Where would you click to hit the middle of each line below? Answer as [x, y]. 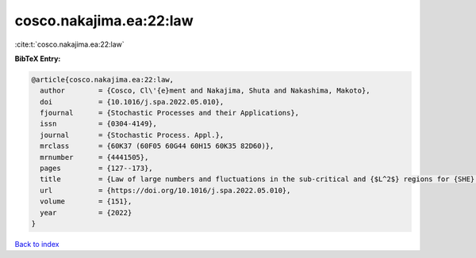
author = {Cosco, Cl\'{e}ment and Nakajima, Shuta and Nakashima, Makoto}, [205, 91]
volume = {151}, [86, 201]
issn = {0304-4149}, [99, 124]
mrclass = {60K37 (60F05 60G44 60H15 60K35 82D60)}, [157, 146]
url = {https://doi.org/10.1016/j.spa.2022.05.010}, [165, 190]
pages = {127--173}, [97, 169]
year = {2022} [86, 212]
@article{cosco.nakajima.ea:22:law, [103, 80]
